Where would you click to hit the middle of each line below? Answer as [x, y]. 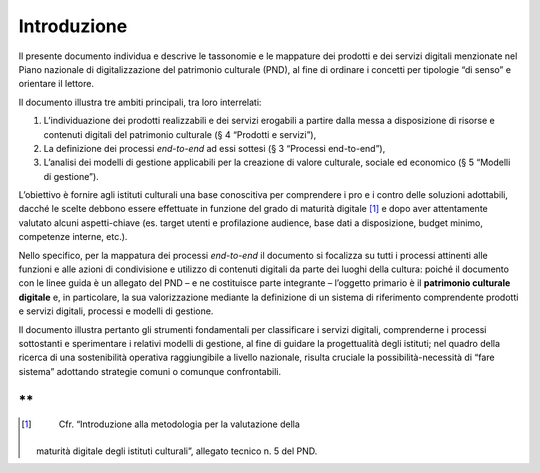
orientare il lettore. [56, 84]
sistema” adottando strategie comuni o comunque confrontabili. [150, 371]
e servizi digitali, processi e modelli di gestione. [116, 311]
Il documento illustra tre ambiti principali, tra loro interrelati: [140, 102]
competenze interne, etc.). [73, 237]
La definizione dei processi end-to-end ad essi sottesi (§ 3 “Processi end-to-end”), [214, 148]
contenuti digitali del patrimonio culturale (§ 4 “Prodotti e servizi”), [180, 134]
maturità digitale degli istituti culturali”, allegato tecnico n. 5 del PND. [177, 451]
